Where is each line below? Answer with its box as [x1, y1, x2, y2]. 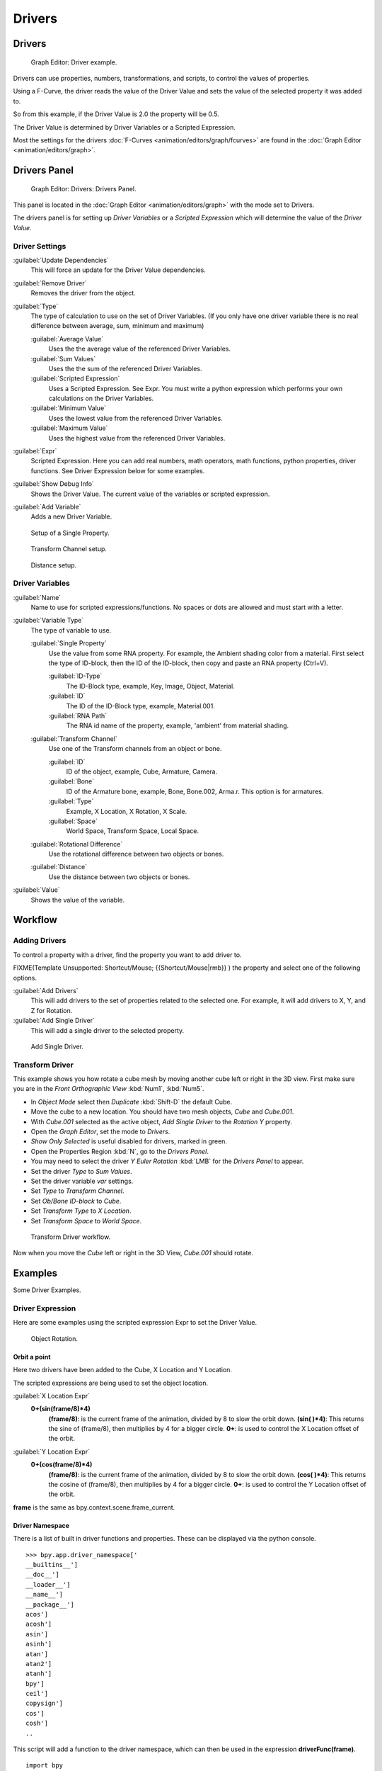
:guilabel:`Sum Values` [30, 354, 96, 363]
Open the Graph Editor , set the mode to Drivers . [30, 1127, 170, 1136]
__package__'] [25, 1600, 74, 1608]
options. [13, 973, 37, 982]
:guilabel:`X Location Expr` [13, 1391, 91, 1400]
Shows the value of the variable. [30, 895, 125, 904]
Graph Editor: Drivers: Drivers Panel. [30, 184, 137, 193]
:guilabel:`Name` [13, 593, 62, 601]
